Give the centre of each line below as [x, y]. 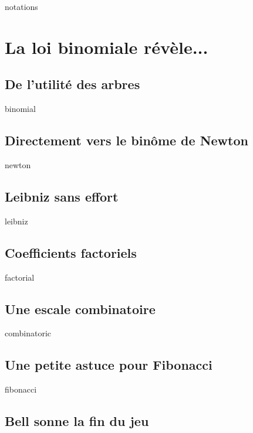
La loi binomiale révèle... [107, 47]
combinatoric [28, 333]
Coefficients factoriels [71, 252]
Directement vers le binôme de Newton [126, 140]
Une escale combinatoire [80, 308]
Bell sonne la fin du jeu [77, 421]
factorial [20, 277]
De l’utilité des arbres [72, 84]
